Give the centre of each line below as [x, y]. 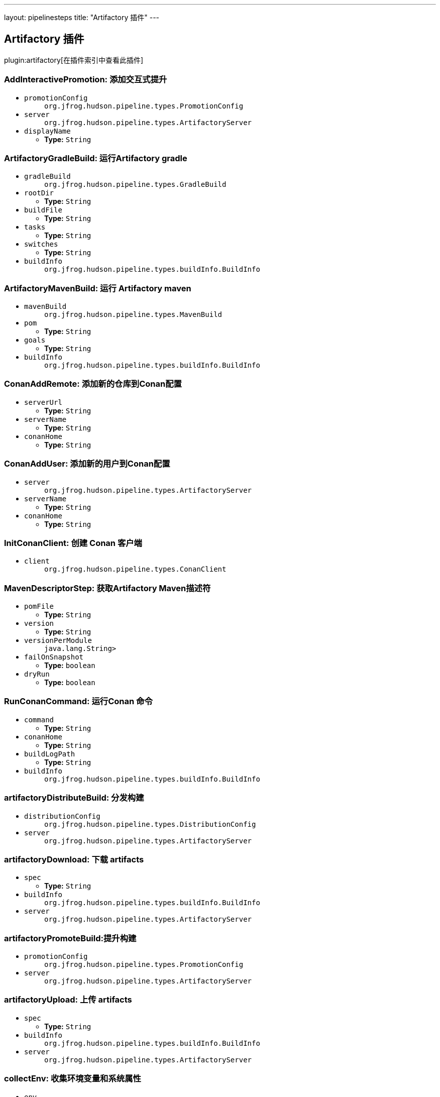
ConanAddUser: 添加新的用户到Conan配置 [87, 464]
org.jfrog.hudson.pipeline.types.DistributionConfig [150, 824]
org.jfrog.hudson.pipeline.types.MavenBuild [133, 315]
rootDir [39, 193]
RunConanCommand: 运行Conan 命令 [78, 701]
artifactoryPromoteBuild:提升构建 [70, 938]
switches [41, 244]
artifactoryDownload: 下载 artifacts [74, 859]
